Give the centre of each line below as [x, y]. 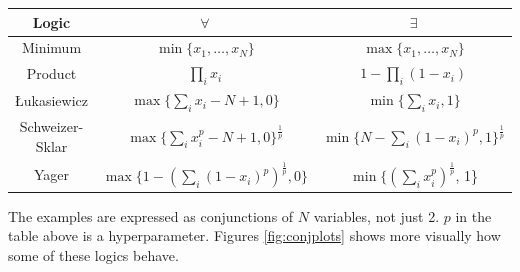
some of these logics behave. [93, 254]
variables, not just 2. [376, 215]
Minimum [51, 47]
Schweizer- [51, 126]
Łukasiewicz [51, 100]
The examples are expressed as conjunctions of [151, 215]
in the [473, 215]
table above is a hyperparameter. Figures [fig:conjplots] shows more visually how [254, 235]
